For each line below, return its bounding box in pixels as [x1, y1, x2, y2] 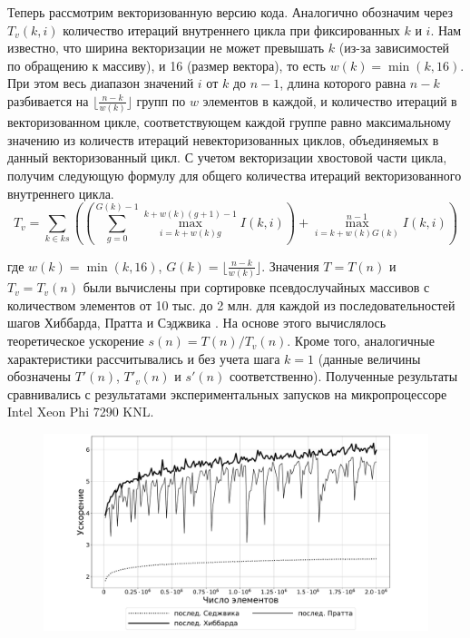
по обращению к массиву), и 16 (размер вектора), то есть [7, 55, 327, 74]
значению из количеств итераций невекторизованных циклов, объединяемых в [7, 130, 439, 149]
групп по [136, 91, 186, 110]
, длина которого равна [279, 74, 406, 93]
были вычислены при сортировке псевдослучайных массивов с [83, 278, 430, 297]
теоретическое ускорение [7, 331, 144, 350]
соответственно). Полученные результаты [229, 367, 458, 386]
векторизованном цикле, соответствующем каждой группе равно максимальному [7, 113, 452, 132]
